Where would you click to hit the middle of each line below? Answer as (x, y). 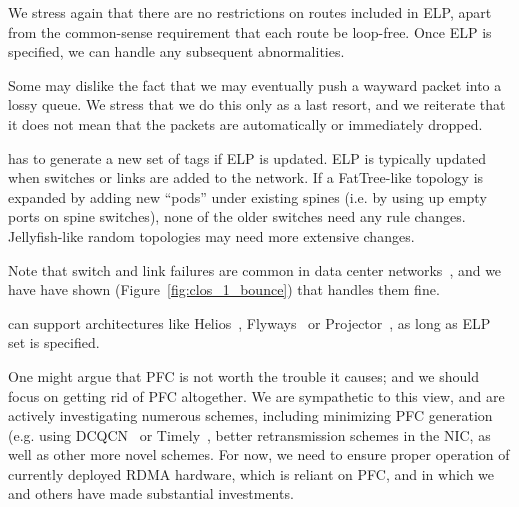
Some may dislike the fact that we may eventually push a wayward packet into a (255, 84)
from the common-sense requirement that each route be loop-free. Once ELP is (250, 31)
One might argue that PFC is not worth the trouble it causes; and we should (243, 375)
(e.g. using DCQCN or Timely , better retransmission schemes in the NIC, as (249, 434)
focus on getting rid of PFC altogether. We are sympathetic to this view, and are (256, 395)
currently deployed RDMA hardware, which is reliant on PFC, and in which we (251, 473)
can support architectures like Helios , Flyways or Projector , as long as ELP (249, 322)
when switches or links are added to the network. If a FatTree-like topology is (246, 177)
